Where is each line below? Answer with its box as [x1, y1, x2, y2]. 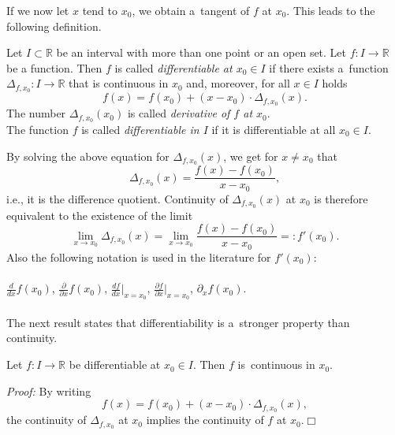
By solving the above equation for [6, 147, 170, 164]
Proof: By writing [6, 382, 91, 399]
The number [6, 105, 66, 121]
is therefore [314, 190, 368, 206]
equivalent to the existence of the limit [6, 206, 193, 223]
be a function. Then [6, 59, 102, 76]
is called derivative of [127, 105, 230, 121]
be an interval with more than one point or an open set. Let [56, 44, 347, 61]
